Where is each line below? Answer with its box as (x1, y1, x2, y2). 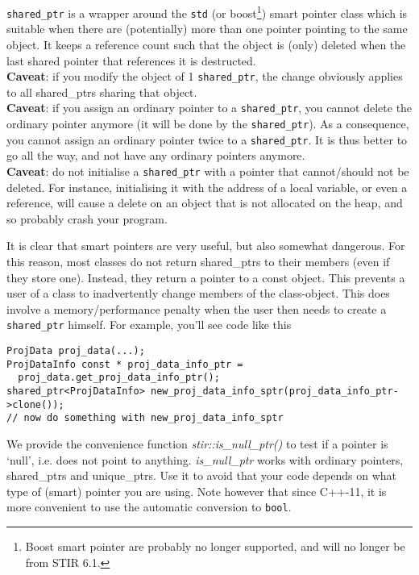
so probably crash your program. (6, 210, 168, 227)
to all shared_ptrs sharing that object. (6, 83, 197, 100)
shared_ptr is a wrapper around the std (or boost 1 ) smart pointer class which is (6, 2, 408, 21)
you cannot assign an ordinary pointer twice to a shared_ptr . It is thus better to (6, 131, 408, 148)
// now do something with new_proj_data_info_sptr (6, 412, 284, 424)
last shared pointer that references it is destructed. (6, 52, 256, 69)
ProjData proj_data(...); (6, 344, 145, 356)
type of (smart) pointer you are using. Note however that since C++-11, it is (6, 482, 387, 499)
